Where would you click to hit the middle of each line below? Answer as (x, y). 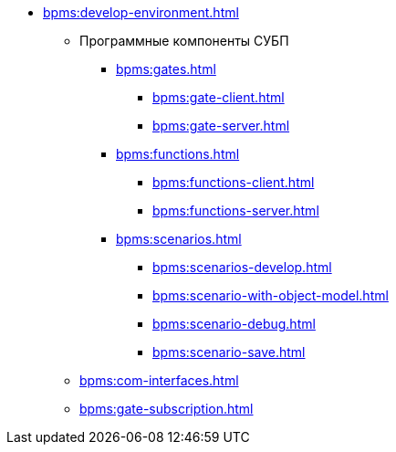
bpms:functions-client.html (234, 182)
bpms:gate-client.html (219, 97)
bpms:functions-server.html (236, 210)
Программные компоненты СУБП (184, 41)
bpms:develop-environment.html (141, 12)
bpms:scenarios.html (179, 239)
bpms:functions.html (178, 154)
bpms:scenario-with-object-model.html (271, 295)
